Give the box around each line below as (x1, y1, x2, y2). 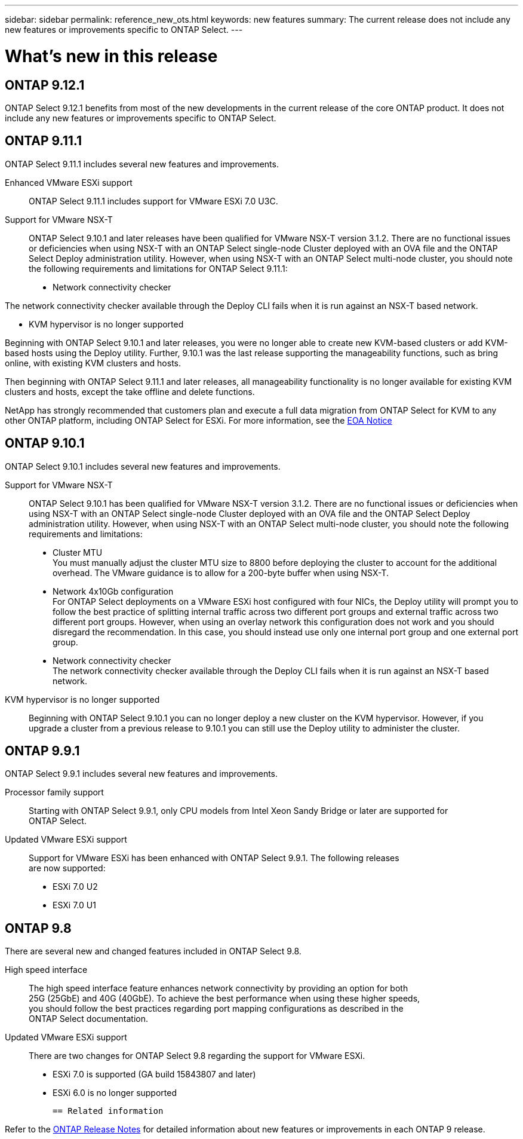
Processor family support (5, 787, 104, 798)
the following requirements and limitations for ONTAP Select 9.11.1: (29, 263, 288, 274)
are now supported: (29, 863, 106, 874)
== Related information (53, 1106, 164, 1116)
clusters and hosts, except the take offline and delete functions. (5, 386, 255, 397)
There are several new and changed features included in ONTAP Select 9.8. (5, 946, 302, 957)
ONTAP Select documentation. (29, 1014, 148, 1024)
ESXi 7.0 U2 (53, 881, 98, 892)
